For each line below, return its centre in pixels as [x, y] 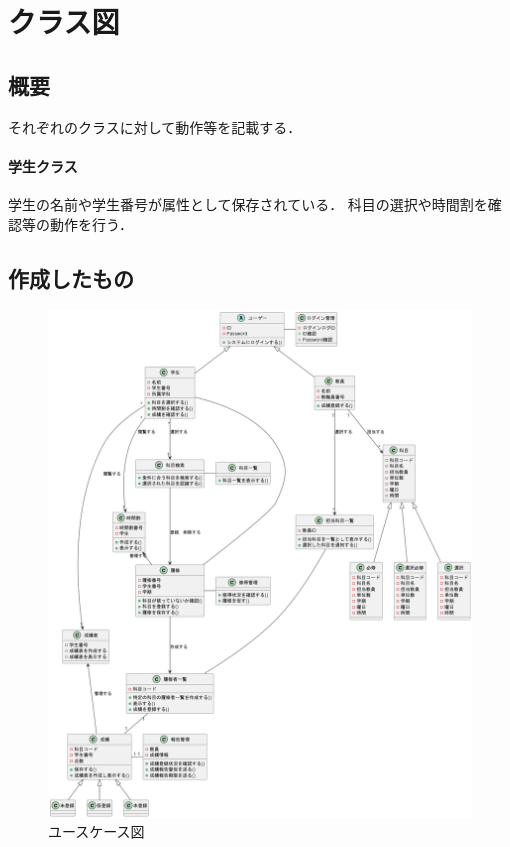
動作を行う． [91, 223]
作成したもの [71, 277]
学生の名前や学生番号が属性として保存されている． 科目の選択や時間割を [248, 203]
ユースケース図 [96, 831]
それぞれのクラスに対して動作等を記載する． [155, 126]
